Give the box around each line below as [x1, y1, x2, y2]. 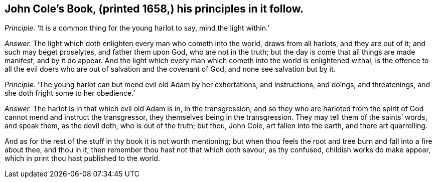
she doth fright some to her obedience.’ [5, 89, 135, 98]
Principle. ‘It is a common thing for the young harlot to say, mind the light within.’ [5, 24, 269, 33]
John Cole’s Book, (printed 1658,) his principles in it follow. [5, 3, 304, 15]
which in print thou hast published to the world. [5, 154, 160, 163]
